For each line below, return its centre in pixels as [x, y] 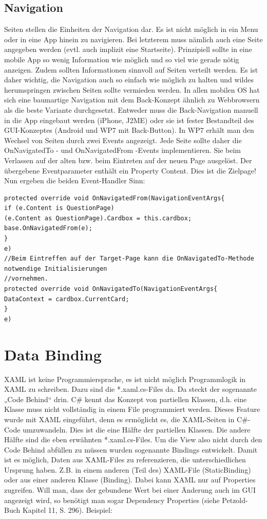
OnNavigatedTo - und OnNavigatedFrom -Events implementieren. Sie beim [123, 150]
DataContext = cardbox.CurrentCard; [67, 299]
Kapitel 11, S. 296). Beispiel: [67, 510]
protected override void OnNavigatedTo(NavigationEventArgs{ [111, 289]
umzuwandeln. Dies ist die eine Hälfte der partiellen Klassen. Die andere [137, 429]
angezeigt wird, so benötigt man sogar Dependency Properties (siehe [112, 500]
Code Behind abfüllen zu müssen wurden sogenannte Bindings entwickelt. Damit [131, 449]
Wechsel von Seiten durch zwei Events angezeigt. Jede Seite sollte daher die [123, 140]
